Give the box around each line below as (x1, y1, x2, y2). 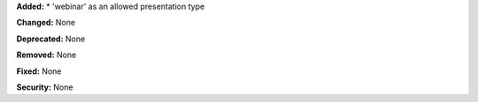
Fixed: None (16, 66, 62, 76)
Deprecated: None (16, 33, 86, 44)
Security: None (16, 82, 73, 92)
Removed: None (16, 49, 77, 61)
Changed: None (16, 18, 75, 28)
